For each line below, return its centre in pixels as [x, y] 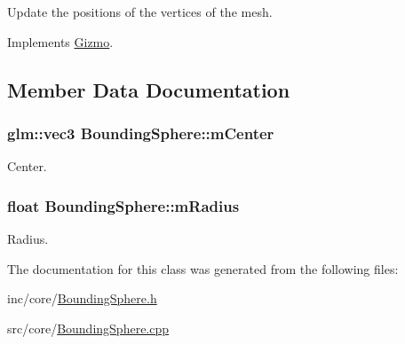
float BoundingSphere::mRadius [123, 205]
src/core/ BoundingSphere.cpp [88, 328]
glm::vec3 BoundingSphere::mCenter [141, 133]
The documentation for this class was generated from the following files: [203, 268]
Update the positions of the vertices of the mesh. [140, 12]
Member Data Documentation [149, 89]
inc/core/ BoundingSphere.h [82, 298]
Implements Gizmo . [60, 41]
